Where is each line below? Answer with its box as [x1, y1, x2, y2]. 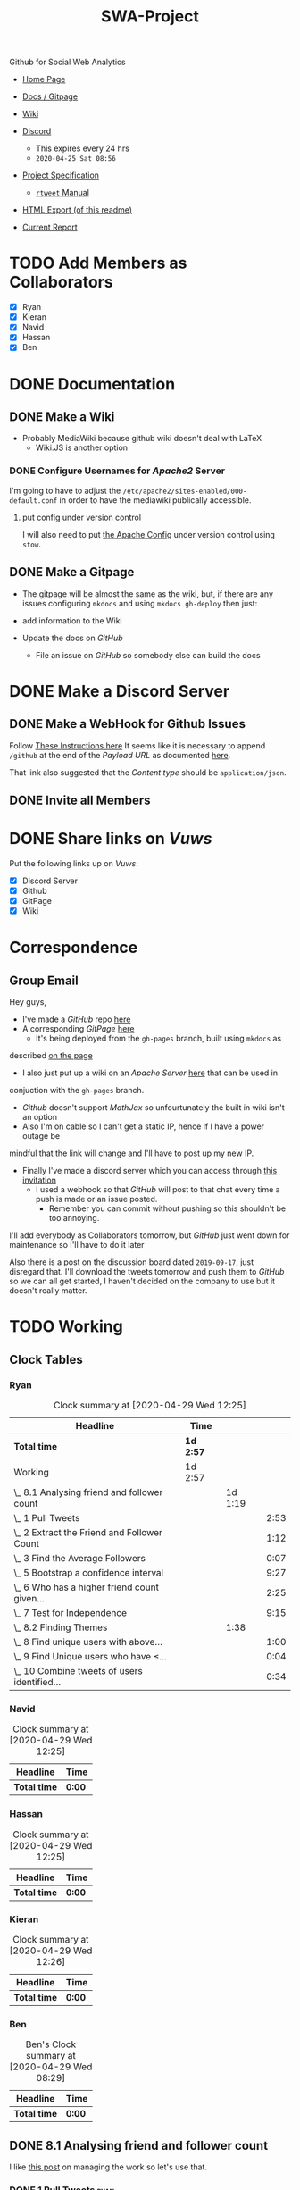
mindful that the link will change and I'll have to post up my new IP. [9, 1148, 254, 1158]
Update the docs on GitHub [21, 632, 123, 643]
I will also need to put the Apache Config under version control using [21, 529, 275, 539]
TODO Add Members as [9, 253, 187, 273]
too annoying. [48, 1213, 100, 1224]
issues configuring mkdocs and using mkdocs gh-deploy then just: [21, 598, 258, 608]
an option [21, 1112, 58, 1123]
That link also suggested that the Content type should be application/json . [9, 766, 287, 778]
